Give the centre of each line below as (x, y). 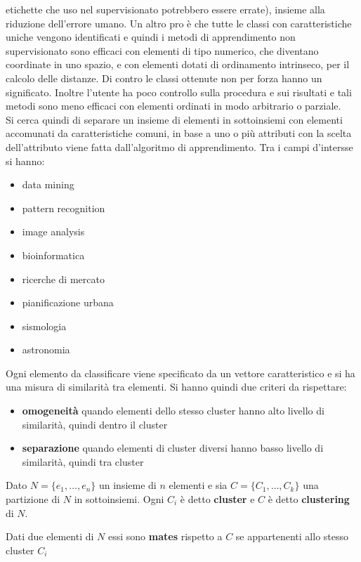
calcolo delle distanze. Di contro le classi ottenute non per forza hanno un (164, 78)
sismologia (44, 326)
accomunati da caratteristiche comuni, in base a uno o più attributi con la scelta (179, 133)
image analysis (53, 231)
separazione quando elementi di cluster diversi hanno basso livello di (173, 448)
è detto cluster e (217, 499)
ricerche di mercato (63, 279)
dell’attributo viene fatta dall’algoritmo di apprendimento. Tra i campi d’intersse (179, 146)
